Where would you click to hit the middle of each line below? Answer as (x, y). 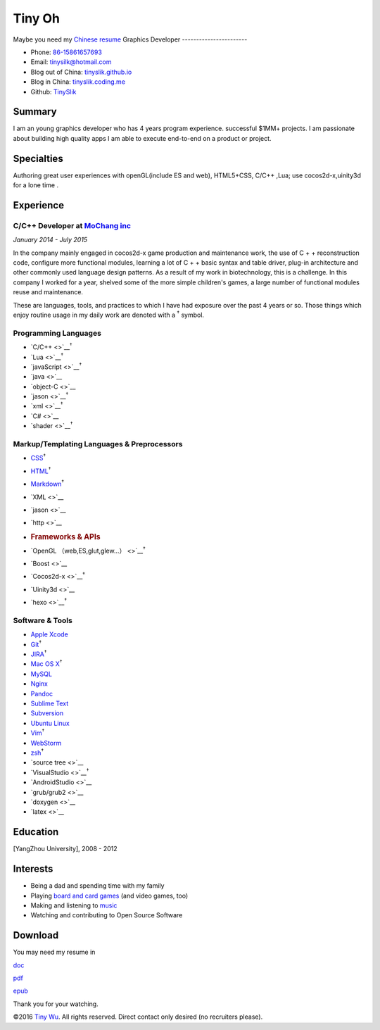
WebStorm (46, 743)
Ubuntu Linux (50, 723)
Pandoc (42, 693)
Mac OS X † (46, 663)
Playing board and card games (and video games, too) (109, 896)
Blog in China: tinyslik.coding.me (78, 82)
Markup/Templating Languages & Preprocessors (98, 444)
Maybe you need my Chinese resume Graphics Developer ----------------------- (130, 39)
